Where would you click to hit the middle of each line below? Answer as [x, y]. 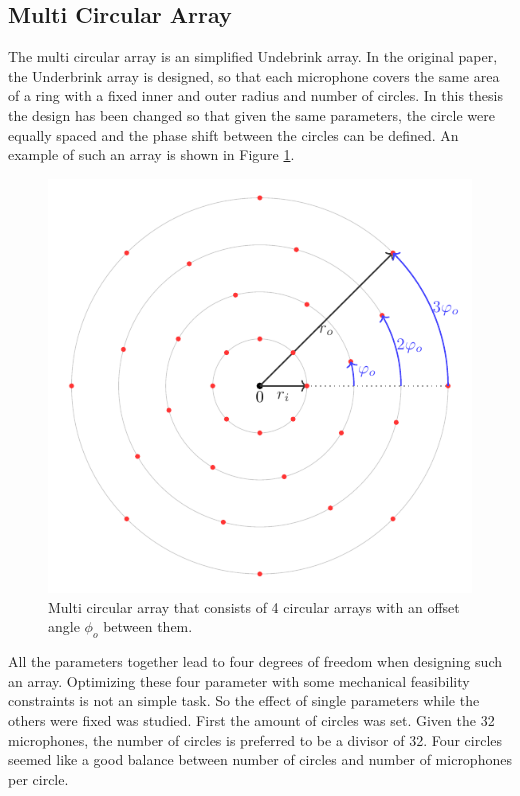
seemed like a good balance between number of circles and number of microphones [260, 759]
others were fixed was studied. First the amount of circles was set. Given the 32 [251, 719]
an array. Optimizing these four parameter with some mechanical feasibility [239, 680]
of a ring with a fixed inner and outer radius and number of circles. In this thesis [255, 95]
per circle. [38, 778]
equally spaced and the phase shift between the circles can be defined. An [233, 134]
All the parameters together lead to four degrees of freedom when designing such [255, 661]
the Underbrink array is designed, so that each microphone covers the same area [254, 75]
